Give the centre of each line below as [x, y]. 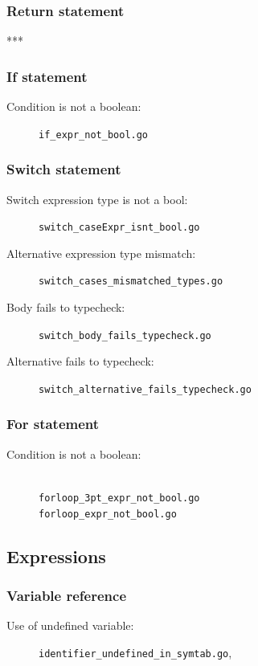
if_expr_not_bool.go [94, 135]
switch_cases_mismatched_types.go [131, 282]
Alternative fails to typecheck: [80, 361]
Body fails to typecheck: [66, 307]
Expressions [56, 556]
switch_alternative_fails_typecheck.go [145, 389]
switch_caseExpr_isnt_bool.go [119, 228]
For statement [53, 424]
